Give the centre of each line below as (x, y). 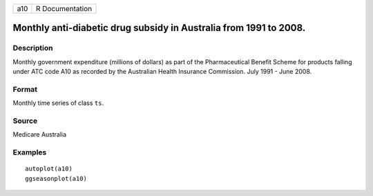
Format (25, 89)
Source (25, 121)
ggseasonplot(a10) (56, 178)
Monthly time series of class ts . (58, 103)
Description (33, 48)
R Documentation (64, 9)
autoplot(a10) (49, 169)
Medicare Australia (40, 135)
